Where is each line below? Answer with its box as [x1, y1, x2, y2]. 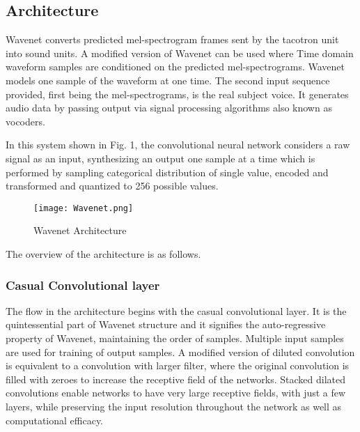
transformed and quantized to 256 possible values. [6, 178, 219, 193]
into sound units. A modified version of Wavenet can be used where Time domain [6, 45, 354, 60]
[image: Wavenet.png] [33, 203, 134, 213]
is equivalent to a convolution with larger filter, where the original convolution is [6, 358, 350, 373]
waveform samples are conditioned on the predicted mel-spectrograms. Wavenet [6, 59, 345, 74]
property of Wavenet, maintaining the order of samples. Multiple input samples [6, 330, 344, 345]
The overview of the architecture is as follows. [6, 246, 201, 261]
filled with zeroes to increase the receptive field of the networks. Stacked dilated [6, 371, 346, 386]
